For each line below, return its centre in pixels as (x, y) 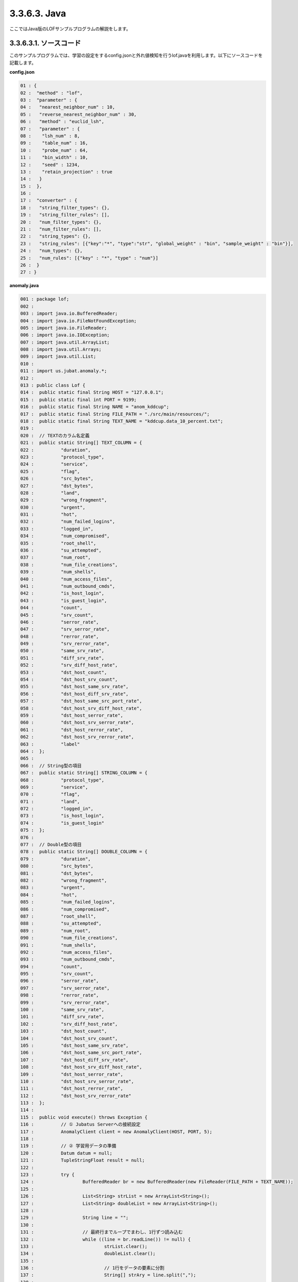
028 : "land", (50, 493)
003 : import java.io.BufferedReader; (69, 314)
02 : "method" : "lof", (52, 93)
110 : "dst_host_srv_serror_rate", (77, 1081)
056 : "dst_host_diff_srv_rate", (74, 694)
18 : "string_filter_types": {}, (65, 207)
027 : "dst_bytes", (57, 486)
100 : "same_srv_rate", (62, 1010)
